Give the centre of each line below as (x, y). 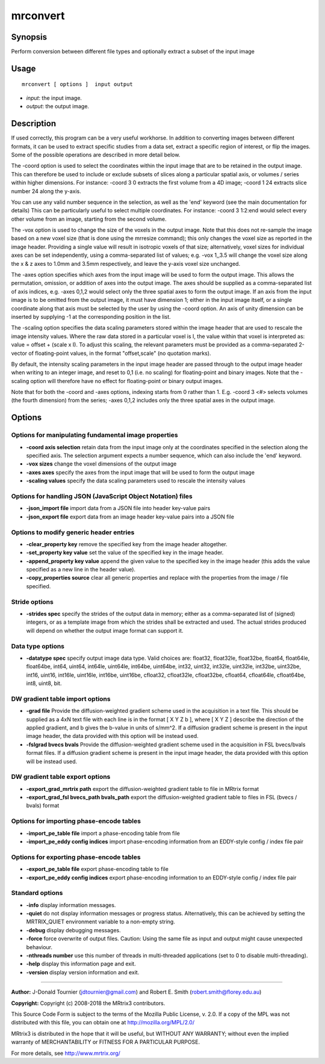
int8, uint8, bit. (44, 683)
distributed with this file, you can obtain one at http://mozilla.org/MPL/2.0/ (103, 1022)
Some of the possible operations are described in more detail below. (96, 155)
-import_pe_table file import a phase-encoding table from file (103, 833)
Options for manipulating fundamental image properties (94, 435)
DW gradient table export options (61, 777)
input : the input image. (54, 98)
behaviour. (39, 947)
